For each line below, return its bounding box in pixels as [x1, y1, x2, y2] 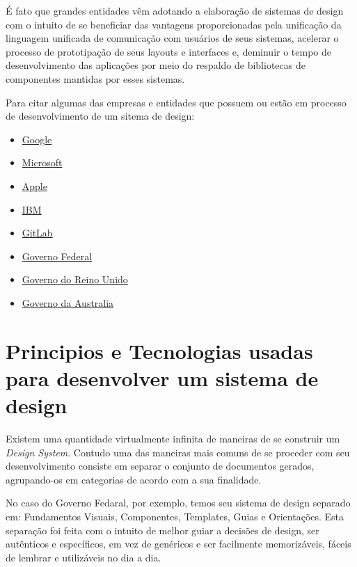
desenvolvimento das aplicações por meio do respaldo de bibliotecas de [6, 58, 306, 72]
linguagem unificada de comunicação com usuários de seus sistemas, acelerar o [6, 31, 339, 45]
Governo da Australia [22, 295, 114, 310]
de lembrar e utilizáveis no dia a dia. [6, 550, 161, 564]
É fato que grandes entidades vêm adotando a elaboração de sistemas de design [6, 3, 344, 17]
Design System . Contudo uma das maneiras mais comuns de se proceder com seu [6, 445, 350, 459]
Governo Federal [22, 248, 93, 263]
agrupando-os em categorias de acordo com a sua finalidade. [6, 472, 262, 486]
